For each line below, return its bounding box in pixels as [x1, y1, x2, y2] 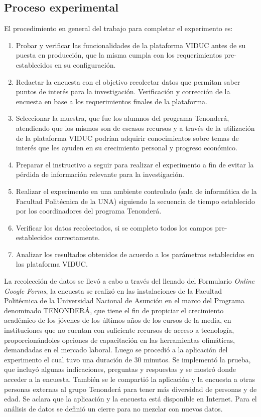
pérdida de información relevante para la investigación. [16, 169, 184, 179]
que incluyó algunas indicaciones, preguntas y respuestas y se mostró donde [4, 364, 236, 374]
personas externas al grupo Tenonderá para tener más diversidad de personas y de [4, 383, 257, 394]
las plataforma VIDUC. [16, 259, 88, 269]
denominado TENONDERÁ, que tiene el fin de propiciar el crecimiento [4, 305, 224, 315]
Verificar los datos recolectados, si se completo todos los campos [16, 222, 213, 233]
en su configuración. [54, 59, 116, 70]
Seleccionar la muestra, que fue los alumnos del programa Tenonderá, [16, 113, 229, 123]
